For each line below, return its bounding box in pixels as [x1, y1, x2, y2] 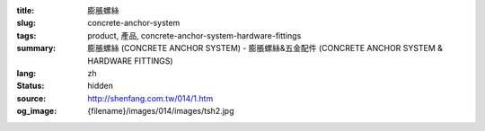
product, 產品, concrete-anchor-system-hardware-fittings [87, 30, 302, 40]
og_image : [16, 106, 57, 117]
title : [16, 5, 35, 15]
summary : [16, 43, 57, 54]
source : [16, 92, 47, 103]
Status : [16, 81, 45, 92]
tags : [16, 30, 37, 40]
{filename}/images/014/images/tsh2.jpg [87, 106, 234, 117]
